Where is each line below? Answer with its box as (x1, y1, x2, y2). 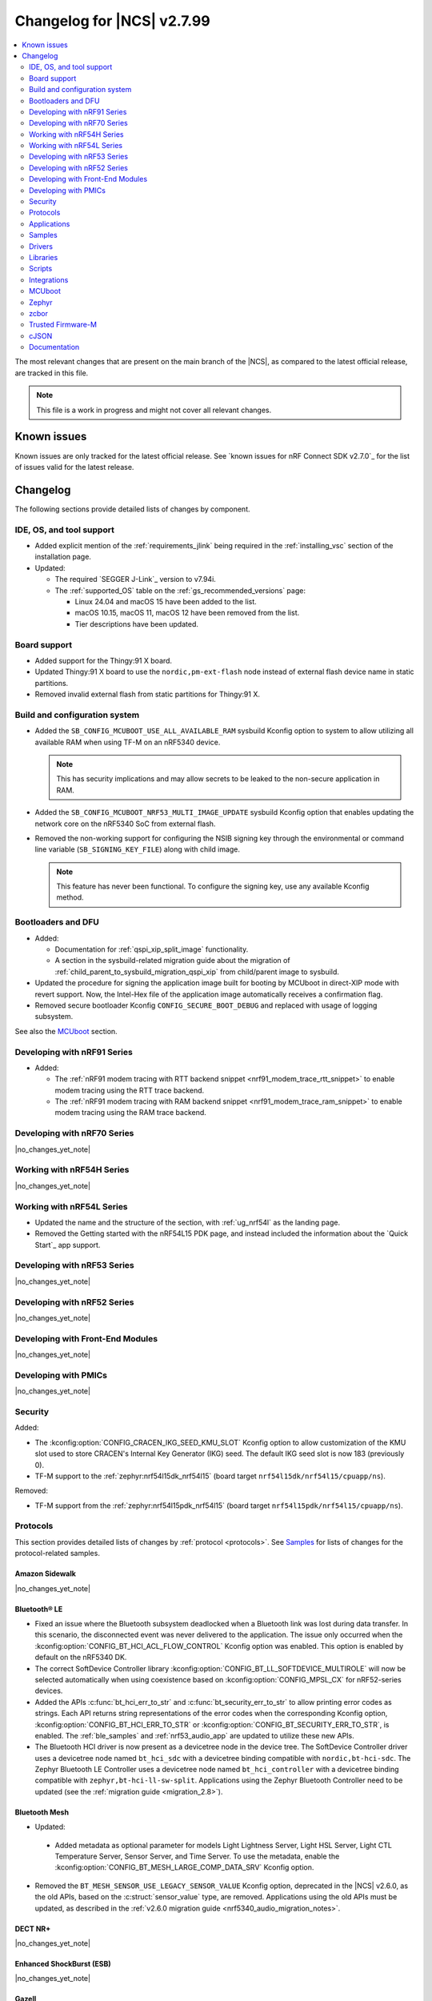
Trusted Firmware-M (29, 320, 98, 330)
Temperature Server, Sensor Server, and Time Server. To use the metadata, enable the (54, 1851, 340, 1861)
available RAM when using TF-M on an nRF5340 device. (34, 737, 221, 747)
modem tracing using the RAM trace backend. (54, 1108, 207, 1117)
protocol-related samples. (14, 1549, 100, 1558)
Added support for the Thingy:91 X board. (34, 656, 172, 665)
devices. (34, 1686, 63, 1696)
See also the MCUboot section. (14, 1026, 118, 1036)
